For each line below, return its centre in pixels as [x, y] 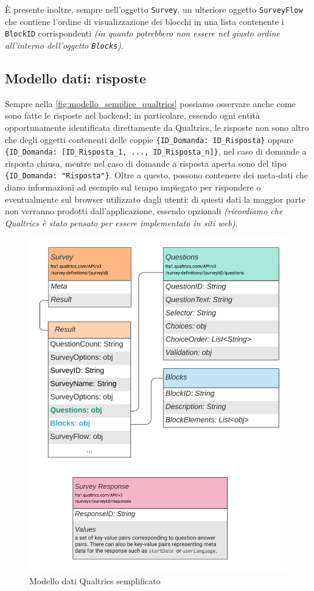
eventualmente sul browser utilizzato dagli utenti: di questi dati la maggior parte [155, 199]
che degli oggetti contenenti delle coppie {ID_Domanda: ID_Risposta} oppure [149, 139]
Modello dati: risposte [76, 78]
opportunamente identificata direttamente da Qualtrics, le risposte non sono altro [157, 127]
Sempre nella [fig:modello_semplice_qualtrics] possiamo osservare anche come [150, 103]
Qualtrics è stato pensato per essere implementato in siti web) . [121, 222]
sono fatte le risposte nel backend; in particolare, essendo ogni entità [132, 115]
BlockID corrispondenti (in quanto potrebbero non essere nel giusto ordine [142, 33]
